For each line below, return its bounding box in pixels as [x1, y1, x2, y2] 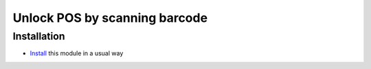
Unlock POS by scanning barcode [12, 10, 208, 25]
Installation [12, 30, 65, 42]
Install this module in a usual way [30, 49, 124, 57]
